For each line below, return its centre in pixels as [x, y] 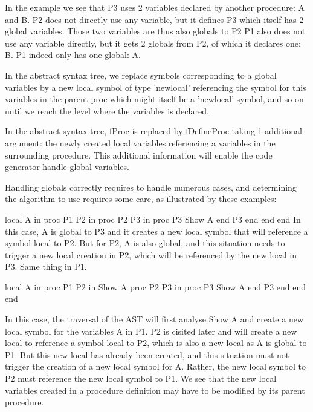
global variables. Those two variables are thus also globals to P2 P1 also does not [155, 31]
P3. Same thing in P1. [46, 266]
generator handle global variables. [67, 167]
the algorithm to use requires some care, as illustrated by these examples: [141, 199]
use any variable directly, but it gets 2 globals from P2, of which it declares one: [153, 43]
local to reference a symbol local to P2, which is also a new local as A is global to [156, 343]
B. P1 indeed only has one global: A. [73, 55]
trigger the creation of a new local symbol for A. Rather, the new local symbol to [155, 366]
